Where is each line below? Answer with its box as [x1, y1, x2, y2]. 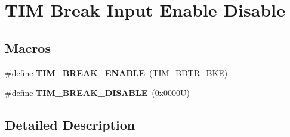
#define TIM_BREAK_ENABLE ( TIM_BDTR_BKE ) [5, 66, 228, 79]
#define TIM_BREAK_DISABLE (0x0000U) [5, 86, 190, 99]
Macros [5, 38, 51, 57]
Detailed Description [5, 116, 135, 134]
